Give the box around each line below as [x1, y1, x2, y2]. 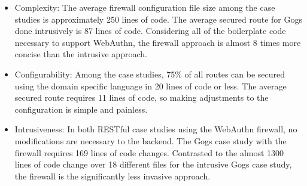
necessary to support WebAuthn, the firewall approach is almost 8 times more [14, 36, 301, 48]
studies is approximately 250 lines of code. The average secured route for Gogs [14, 13, 303, 25]
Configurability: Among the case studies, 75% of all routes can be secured [14, 67, 285, 80]
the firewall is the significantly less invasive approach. [14, 169, 211, 182]
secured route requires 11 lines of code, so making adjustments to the [14, 91, 269, 104]
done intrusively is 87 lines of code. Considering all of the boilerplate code [14, 24, 286, 37]
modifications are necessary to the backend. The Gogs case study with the [14, 134, 287, 147]
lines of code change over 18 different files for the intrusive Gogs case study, [14, 158, 292, 170]
